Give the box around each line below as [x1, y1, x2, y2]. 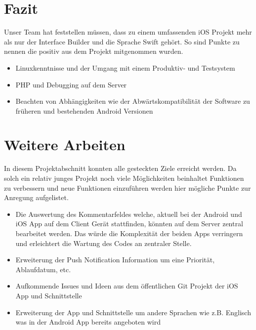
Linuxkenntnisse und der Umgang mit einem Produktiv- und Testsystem [15, 62, 235, 73]
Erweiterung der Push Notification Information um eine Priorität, [15, 254, 215, 265]
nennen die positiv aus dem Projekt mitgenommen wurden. [4, 46, 183, 56]
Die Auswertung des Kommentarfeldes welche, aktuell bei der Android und [15, 208, 242, 219]
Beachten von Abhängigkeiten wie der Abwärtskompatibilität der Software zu [15, 96, 250, 106]
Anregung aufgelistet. [4, 192, 69, 203]
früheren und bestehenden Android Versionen [15, 105, 153, 116]
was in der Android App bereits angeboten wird [15, 317, 161, 327]
